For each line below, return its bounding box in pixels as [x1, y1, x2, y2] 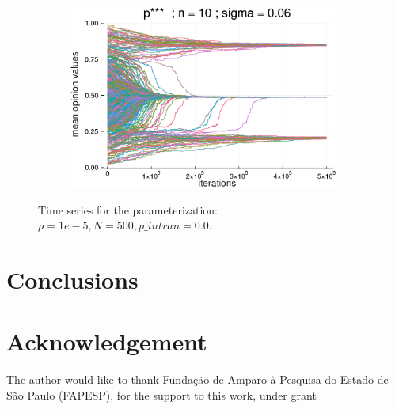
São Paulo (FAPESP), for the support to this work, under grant [6, 386, 317, 403]
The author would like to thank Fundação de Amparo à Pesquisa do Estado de [6, 371, 389, 388]
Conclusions [6, 263, 139, 296]
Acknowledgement [6, 325, 207, 358]
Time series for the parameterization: [38, 201, 218, 218]
